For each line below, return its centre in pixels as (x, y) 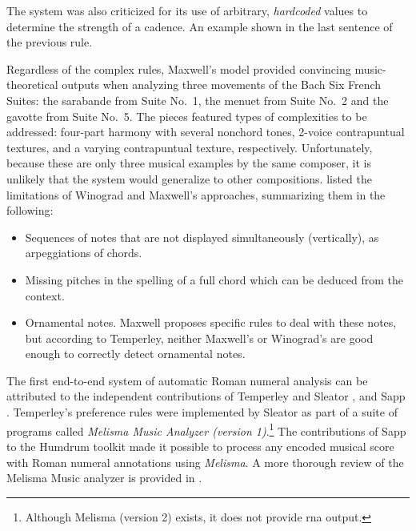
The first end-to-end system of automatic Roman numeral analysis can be (187, 380)
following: (30, 210)
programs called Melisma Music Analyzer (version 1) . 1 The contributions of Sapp (206, 429)
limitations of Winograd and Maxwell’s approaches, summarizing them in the (196, 194)
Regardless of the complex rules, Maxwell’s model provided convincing (179, 68)
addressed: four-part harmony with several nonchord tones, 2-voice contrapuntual (206, 132)
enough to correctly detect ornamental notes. (135, 354)
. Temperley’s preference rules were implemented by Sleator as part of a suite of (202, 412)
